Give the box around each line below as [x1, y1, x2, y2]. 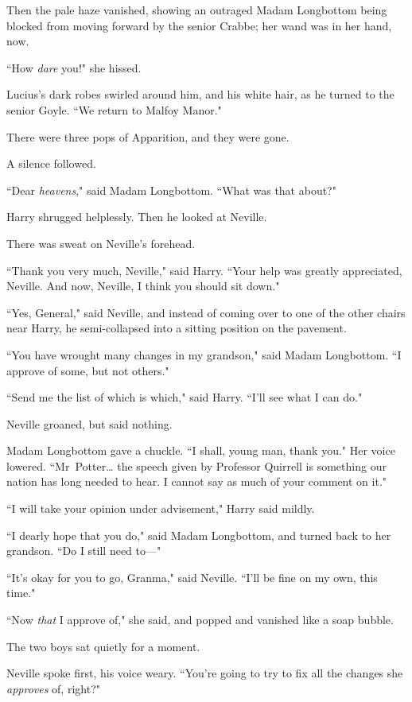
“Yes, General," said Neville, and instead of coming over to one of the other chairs [6, 304, 406, 320]
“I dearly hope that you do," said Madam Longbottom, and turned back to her [6, 526, 391, 543]
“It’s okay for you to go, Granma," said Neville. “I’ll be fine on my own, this [6, 568, 378, 585]
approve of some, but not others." [6, 362, 169, 378]
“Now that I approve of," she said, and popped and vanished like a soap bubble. [6, 611, 394, 628]
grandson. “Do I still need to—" [6, 542, 161, 559]
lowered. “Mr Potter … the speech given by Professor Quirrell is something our [6, 457, 387, 474]
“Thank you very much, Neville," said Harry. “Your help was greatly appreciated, [6, 262, 402, 278]
